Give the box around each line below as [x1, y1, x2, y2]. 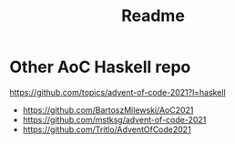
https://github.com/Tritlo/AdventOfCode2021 [22, 124, 191, 135]
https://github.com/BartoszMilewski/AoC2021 [22, 104, 194, 115]
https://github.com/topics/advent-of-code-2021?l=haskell [9, 87, 226, 98]
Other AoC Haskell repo [9, 57, 191, 77]
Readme [121, 5, 185, 26]
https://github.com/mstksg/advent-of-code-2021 [22, 114, 207, 125]
